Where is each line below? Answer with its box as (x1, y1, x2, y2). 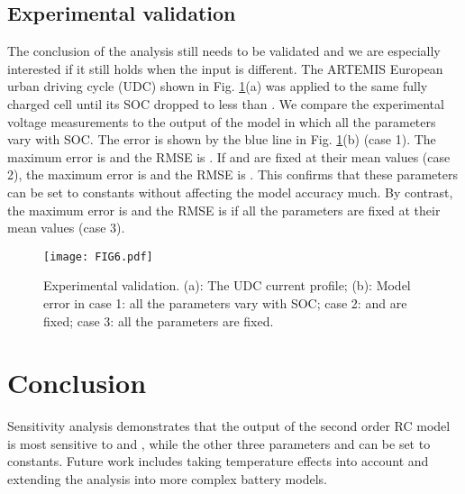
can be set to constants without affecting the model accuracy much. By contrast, (7, 182, 453, 201)
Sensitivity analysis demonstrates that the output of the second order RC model (7, 416, 451, 435)
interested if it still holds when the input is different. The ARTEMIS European (7, 59, 443, 78)
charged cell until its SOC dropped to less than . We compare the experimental (7, 94, 444, 113)
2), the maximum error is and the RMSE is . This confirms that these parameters (7, 165, 458, 184)
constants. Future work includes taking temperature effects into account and (7, 452, 429, 471)
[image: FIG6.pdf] (43, 250, 153, 263)
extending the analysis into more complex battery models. (7, 470, 327, 489)
